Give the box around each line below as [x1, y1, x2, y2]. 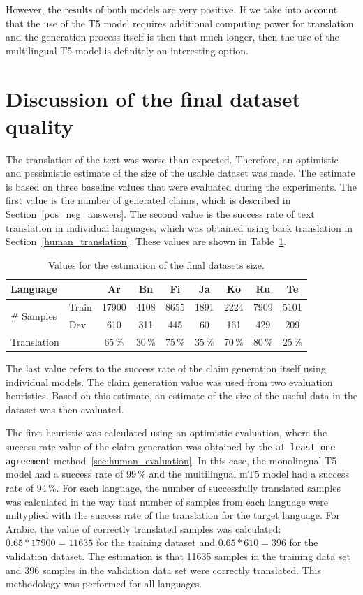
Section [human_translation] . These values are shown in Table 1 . [6, 234, 287, 249]
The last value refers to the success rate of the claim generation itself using [6, 361, 326, 376]
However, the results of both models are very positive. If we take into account [6, 2, 338, 16]
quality [6, 111, 74, 140]
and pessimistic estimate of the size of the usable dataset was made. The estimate [6, 166, 355, 180]
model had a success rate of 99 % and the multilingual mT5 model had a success [6, 467, 349, 481]
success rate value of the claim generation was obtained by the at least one [6, 439, 336, 454]
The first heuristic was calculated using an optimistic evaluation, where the [6, 425, 327, 440]
